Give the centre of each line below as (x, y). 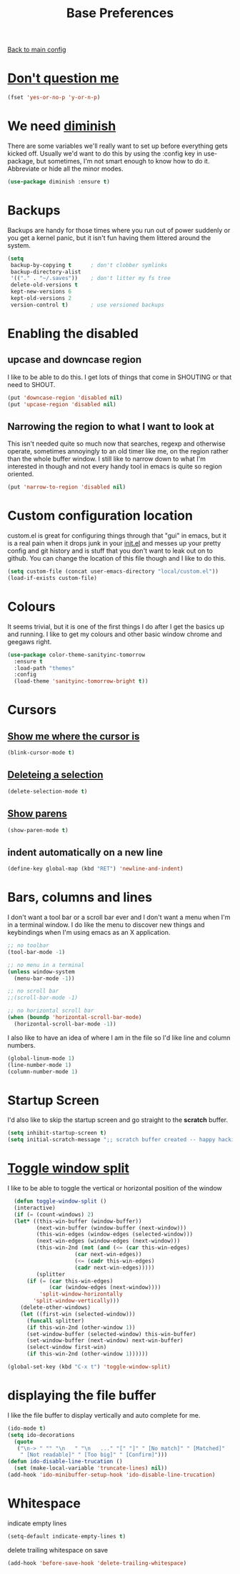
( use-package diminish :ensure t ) (59, 181)
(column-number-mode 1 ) (43, 1072)
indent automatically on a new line (85, 852)
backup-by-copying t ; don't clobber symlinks (89, 265)
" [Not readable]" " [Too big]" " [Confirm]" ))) (94, 1455)
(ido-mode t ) (27, 1428)
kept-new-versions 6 (41, 292)
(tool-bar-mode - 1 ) (36, 952)
